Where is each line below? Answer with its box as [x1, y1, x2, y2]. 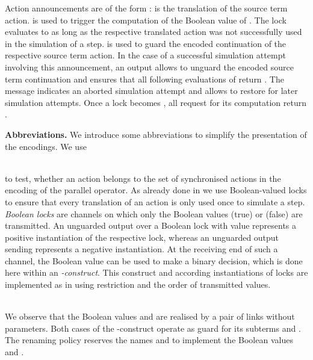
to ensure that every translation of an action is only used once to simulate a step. [5, 195, 305, 208]
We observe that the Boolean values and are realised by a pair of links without [5, 310, 295, 323]
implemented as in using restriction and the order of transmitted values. [5, 278, 271, 291]
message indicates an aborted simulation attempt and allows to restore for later [5, 84, 298, 97]
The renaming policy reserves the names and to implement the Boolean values [5, 334, 293, 346]
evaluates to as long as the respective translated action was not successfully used [5, 25, 302, 38]
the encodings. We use [5, 140, 87, 152]
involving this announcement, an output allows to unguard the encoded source [5, 60, 294, 73]
